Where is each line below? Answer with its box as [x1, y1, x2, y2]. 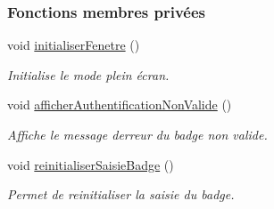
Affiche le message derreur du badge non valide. [7, 125, 268, 143]
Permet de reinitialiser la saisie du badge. [7, 185, 235, 204]
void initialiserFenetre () [7, 36, 140, 54]
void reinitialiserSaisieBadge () [7, 155, 174, 173]
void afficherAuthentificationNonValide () [7, 95, 232, 114]
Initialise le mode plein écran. [7, 65, 170, 84]
